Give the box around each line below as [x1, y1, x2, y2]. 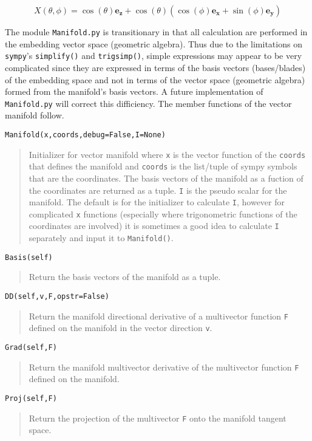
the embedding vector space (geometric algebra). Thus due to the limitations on [5, 37, 302, 50]
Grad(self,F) [5, 343, 57, 352]
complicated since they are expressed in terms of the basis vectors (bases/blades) [5, 61, 306, 73]
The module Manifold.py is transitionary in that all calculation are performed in [5, 26, 308, 38]
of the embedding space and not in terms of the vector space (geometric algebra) [5, 73, 305, 86]
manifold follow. [5, 109, 64, 121]
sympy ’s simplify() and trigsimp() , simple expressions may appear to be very [5, 49, 302, 62]
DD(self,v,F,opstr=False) [5, 292, 109, 301]
